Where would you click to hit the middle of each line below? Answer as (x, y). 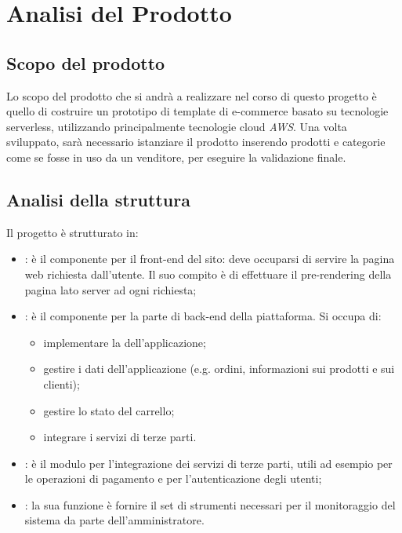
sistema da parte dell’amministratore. (114, 520)
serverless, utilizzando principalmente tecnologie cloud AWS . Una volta (177, 126)
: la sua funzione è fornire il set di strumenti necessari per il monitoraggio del (210, 504)
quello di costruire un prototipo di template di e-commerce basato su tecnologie (197, 111)
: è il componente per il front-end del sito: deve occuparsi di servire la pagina (210, 259)
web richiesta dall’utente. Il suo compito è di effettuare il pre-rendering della (208, 274)
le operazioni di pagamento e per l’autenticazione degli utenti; (173, 478)
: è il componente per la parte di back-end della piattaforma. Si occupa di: (203, 316)
